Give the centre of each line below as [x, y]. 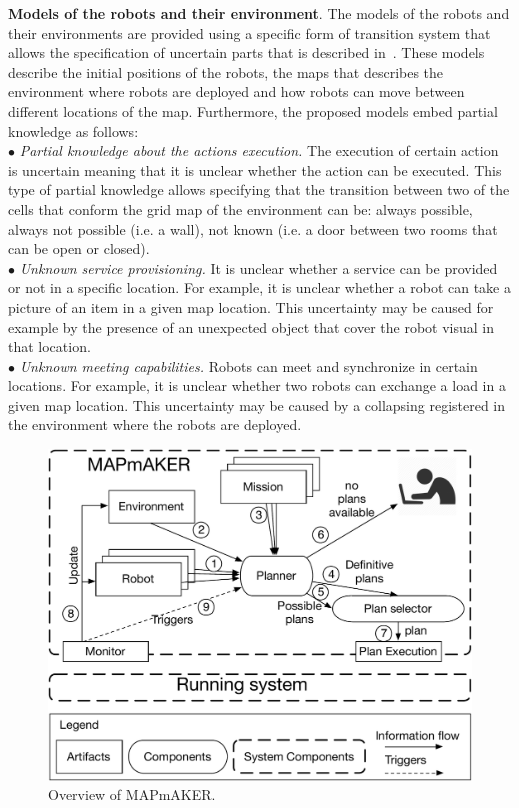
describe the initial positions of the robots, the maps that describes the [226, 71]
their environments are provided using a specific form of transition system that [249, 32]
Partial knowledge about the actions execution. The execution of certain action [259, 150]
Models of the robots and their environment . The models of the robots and [259, 13]
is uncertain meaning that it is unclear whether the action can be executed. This [255, 169]
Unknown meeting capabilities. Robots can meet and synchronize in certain [248, 365]
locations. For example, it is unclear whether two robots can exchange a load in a [257, 385]
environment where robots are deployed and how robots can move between [236, 91]
